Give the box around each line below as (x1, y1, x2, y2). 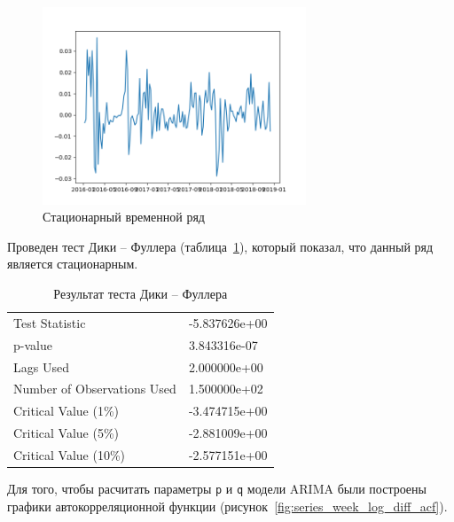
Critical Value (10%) (13, 445, 126, 464)
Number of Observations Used (13, 379, 176, 398)
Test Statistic (13, 313, 86, 331)
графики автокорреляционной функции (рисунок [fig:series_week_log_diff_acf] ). (7, 496, 448, 515)
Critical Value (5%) (13, 424, 120, 442)
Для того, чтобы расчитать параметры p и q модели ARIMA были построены (7, 479, 427, 497)
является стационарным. (7, 254, 138, 273)
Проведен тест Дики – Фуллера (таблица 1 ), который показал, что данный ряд (7, 237, 434, 255)
